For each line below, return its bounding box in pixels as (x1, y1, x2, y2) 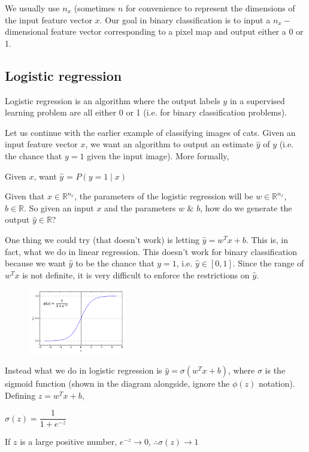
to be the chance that (75, 257, 154, 269)
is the (265, 364, 286, 377)
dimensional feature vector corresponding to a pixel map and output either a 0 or (5, 25, 304, 38)
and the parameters (104, 201, 176, 214)
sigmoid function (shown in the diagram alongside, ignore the (5, 377, 230, 390)
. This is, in (246, 233, 289, 245)
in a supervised (229, 94, 285, 107)
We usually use (5, 2, 60, 14)
